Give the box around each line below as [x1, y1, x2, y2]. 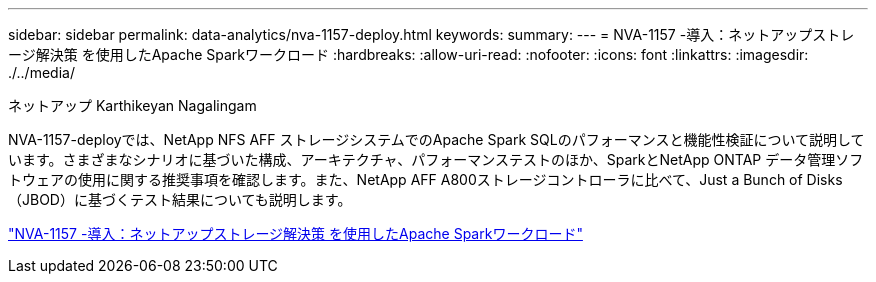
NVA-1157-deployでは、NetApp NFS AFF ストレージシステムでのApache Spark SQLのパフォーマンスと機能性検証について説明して [8, 131, 865, 148]
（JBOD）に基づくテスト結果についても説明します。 [8, 191, 352, 208]
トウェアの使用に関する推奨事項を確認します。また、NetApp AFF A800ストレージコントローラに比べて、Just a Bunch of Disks [8, 171, 843, 188]
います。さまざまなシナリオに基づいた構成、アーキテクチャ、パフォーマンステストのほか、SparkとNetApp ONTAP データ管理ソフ [8, 151, 864, 168]
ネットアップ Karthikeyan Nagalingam [8, 97, 257, 114]
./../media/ [8, 64, 75, 81]
